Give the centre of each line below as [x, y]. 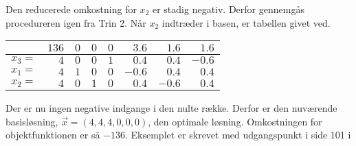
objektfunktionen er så [53, 135]
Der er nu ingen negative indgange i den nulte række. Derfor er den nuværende [171, 108]
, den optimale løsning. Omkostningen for [235, 121]
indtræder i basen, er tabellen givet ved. [246, 22]
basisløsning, [32, 121]
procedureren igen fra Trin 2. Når [76, 22]
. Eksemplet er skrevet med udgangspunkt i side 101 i [238, 135]
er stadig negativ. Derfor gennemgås [228, 9]
